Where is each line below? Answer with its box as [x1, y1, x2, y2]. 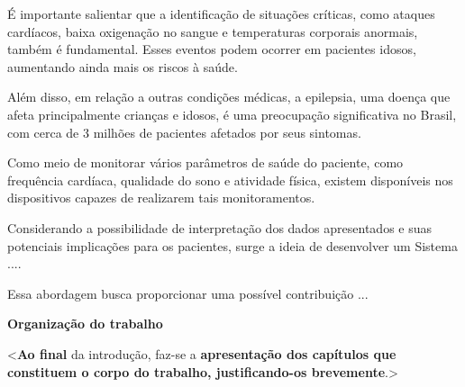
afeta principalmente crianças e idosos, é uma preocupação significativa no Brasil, [7, 104, 457, 123]
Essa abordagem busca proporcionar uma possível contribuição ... [7, 283, 369, 302]
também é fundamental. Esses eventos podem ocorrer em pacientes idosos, [7, 40, 416, 58]
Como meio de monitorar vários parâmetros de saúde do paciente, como [7, 153, 404, 172]
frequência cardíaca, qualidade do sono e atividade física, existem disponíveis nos [7, 170, 453, 189]
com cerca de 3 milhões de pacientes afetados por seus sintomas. [7, 122, 361, 141]
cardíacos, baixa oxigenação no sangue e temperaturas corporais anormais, [7, 22, 418, 40]
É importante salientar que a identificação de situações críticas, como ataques [7, 4, 435, 22]
